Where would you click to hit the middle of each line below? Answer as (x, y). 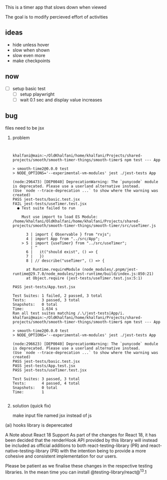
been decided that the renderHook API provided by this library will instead (81, 440)
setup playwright (37, 94)
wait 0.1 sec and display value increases (61, 100)
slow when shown (31, 50)
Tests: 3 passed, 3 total (46, 300)
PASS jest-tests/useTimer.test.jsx (49, 370)
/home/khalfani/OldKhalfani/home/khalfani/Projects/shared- (76, 221)
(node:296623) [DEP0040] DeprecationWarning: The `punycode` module (85, 344)
